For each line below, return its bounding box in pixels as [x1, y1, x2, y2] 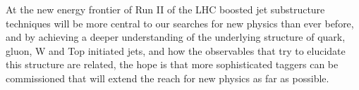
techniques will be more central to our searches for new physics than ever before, [6, 15, 354, 30]
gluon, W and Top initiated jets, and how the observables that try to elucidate [6, 43, 346, 58]
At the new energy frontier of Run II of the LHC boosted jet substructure [6, 2, 325, 16]
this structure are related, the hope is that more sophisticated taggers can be [6, 57, 339, 72]
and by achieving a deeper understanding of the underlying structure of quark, [6, 30, 346, 44]
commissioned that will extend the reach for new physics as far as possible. [6, 70, 329, 85]
